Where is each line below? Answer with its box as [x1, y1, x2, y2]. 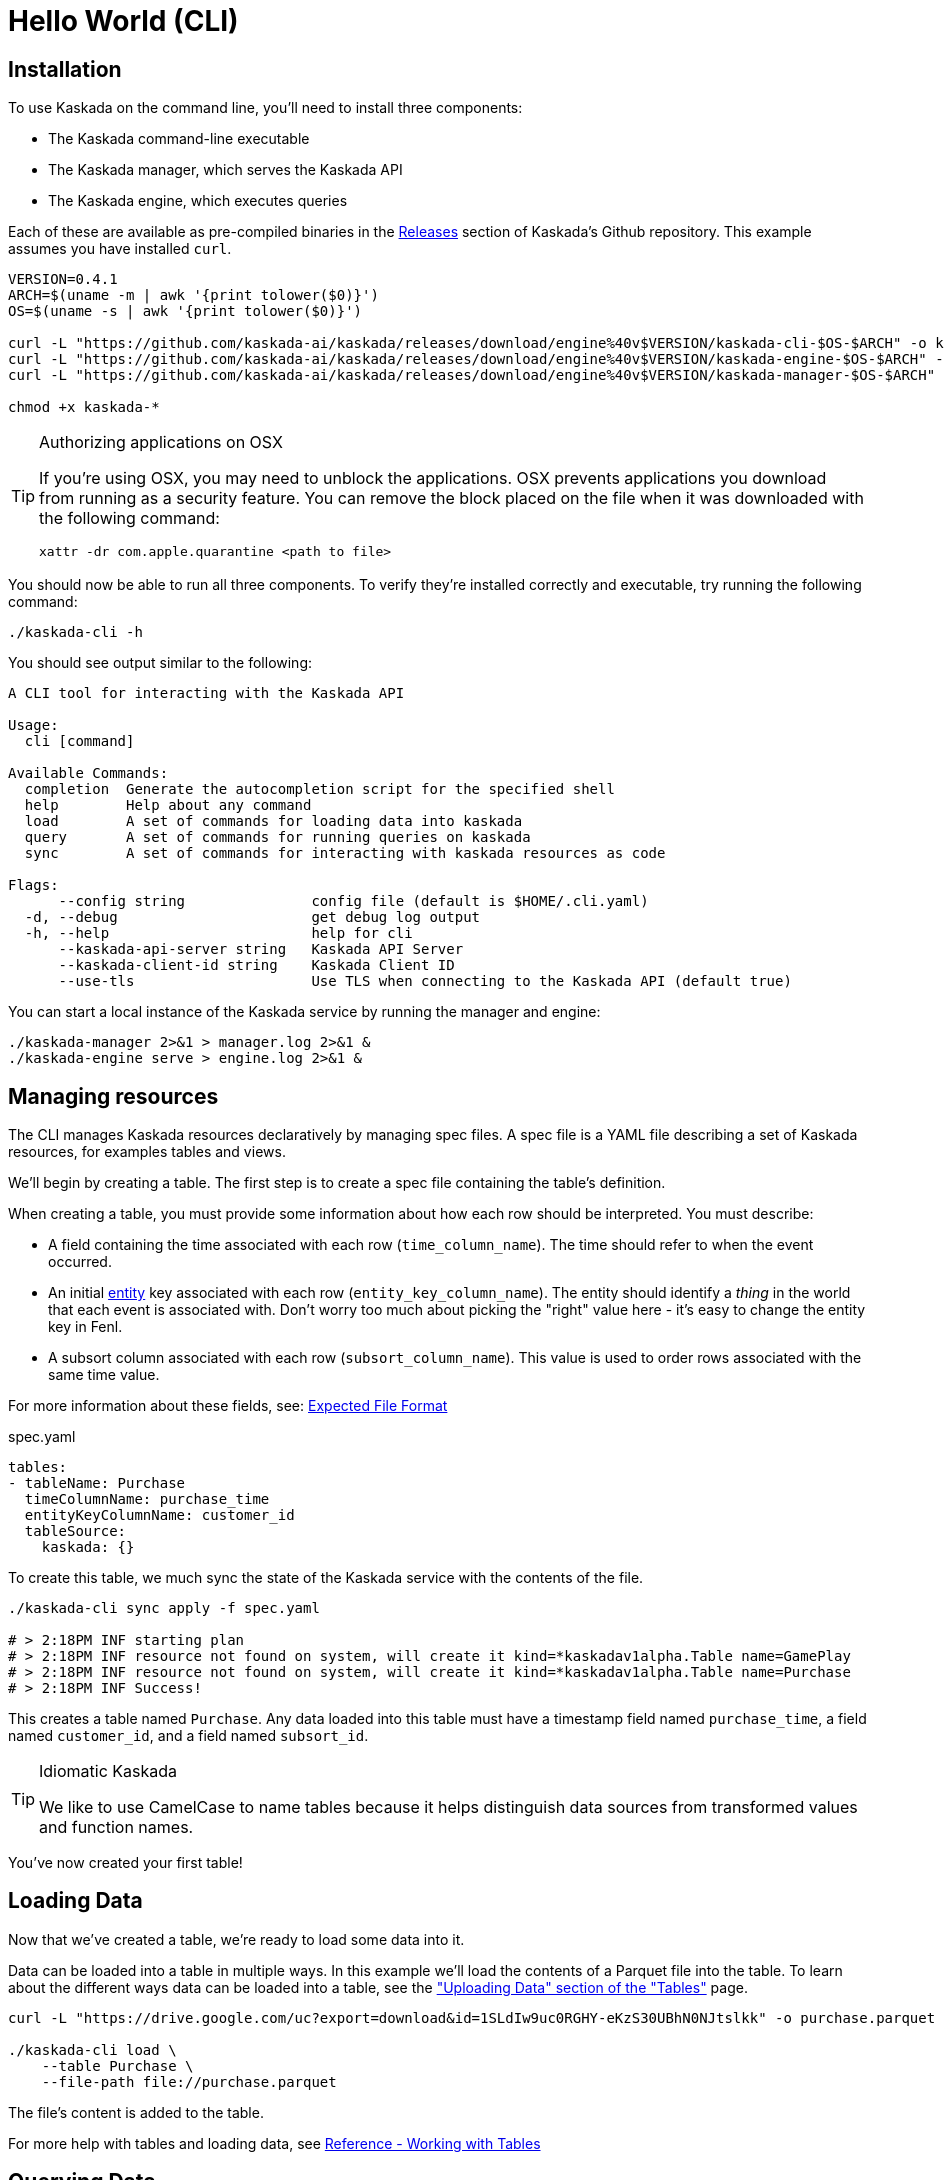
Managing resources [8, 1083, 219, 1109]
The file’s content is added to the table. [8, 2103, 264, 2121]
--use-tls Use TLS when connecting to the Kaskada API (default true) [58, 973, 792, 990]
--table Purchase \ [41, 2057, 194, 2074]
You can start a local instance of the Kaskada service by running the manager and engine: [8, 1003, 601, 1021]
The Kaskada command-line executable [48, 130, 310, 148]
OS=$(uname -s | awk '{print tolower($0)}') [8, 303, 363, 320]
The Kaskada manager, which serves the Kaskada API [48, 161, 403, 179]
